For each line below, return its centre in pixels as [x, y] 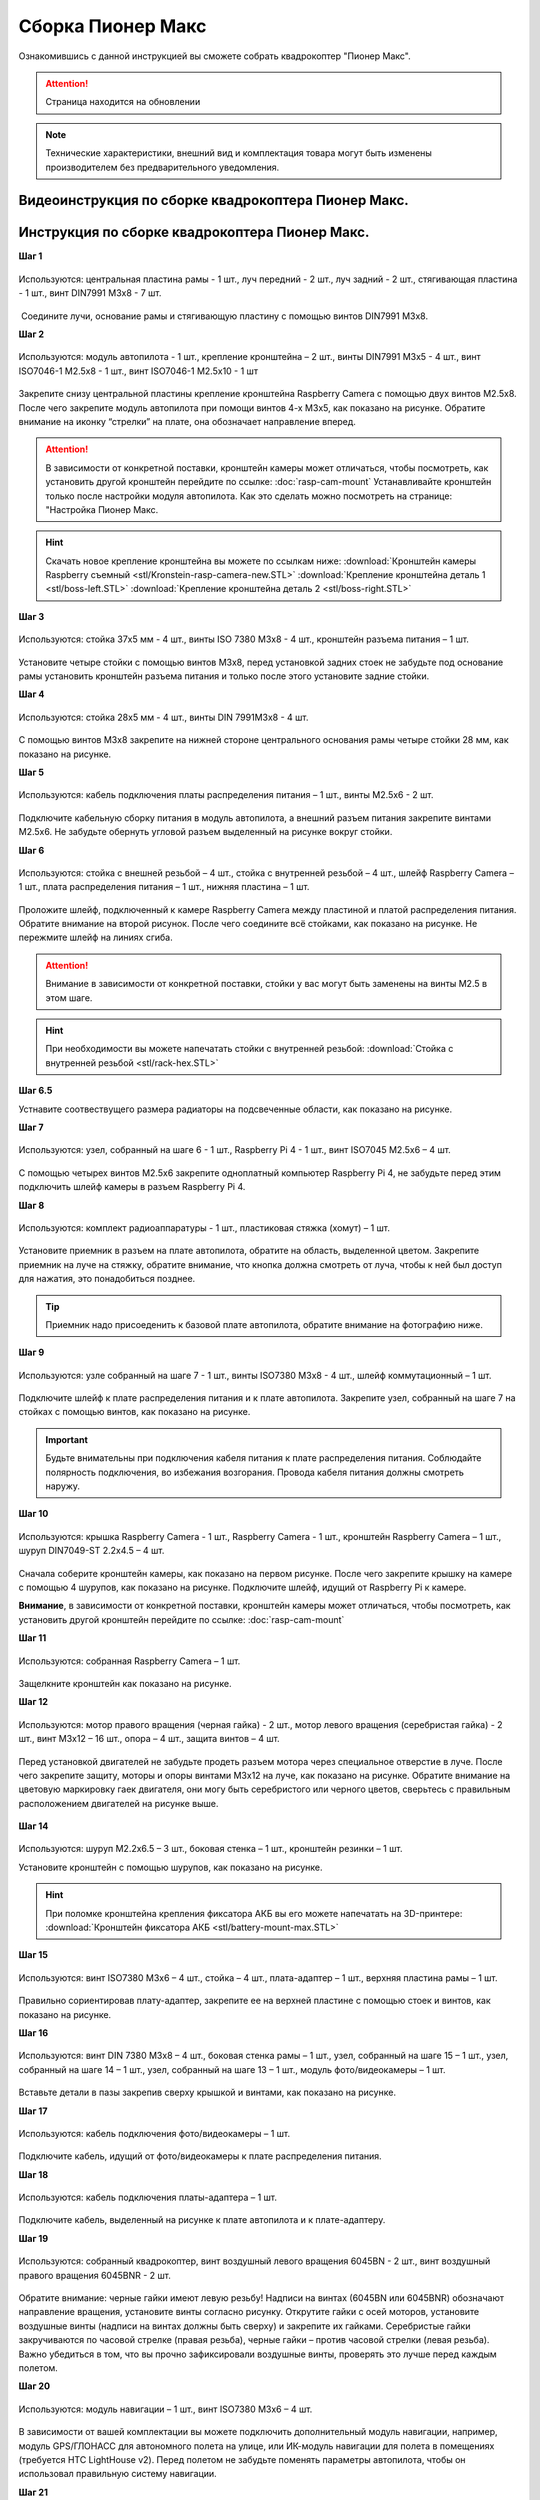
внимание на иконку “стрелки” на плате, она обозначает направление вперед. [187, 421]
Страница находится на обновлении [123, 102]
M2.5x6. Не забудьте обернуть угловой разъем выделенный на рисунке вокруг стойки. [205, 832]
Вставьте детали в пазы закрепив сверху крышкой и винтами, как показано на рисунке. [207, 2092]
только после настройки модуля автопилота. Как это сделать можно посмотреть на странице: [249, 496]
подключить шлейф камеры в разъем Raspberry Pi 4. [132, 1187]
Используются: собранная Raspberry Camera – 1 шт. [129, 1661]
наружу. [62, 1486]
